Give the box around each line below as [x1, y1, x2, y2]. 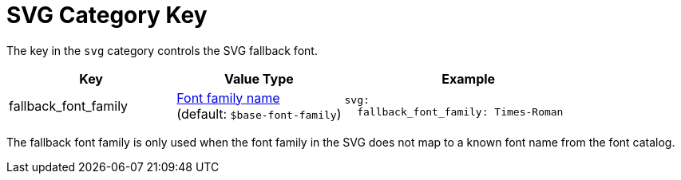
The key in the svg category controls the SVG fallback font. [6, 43, 318, 57]
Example [441, 70, 496, 87]
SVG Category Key [6, 2, 208, 29]
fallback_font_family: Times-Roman [357, 105, 564, 118]
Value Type [224, 70, 294, 87]
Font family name [176, 89, 280, 106]
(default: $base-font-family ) [176, 105, 342, 122]
